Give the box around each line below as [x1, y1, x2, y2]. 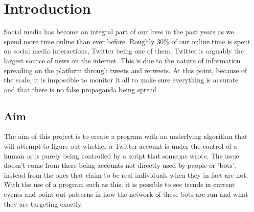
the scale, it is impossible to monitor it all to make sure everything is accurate [4, 75, 238, 85]
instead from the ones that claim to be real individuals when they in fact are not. [4, 169, 248, 180]
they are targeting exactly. [4, 198, 83, 209]
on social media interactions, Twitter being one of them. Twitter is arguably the [4, 46, 244, 56]
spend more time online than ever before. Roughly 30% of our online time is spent [4, 36, 251, 46]
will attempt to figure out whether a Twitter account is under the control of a [4, 141, 237, 151]
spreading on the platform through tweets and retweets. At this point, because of [4, 65, 247, 75]
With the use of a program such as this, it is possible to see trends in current [4, 179, 235, 189]
